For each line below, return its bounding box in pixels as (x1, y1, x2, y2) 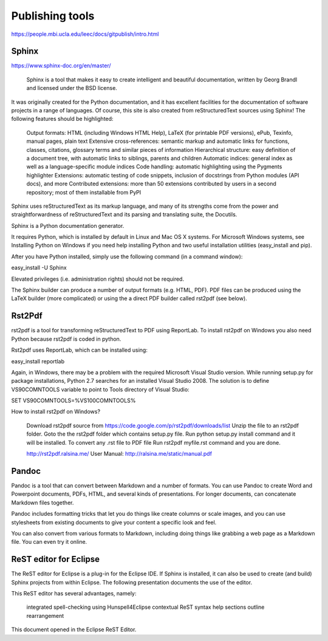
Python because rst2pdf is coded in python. (11, 335, 121, 343)
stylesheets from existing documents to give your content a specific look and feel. (11, 518, 217, 526)
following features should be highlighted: (11, 115, 114, 123)
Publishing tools (11, 9, 95, 22)
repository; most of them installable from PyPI (26, 188, 142, 196)
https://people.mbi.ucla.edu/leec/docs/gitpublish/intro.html (11, 30, 159, 38)
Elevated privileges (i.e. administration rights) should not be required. (11, 275, 185, 283)
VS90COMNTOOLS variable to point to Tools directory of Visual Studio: (11, 386, 190, 393)
